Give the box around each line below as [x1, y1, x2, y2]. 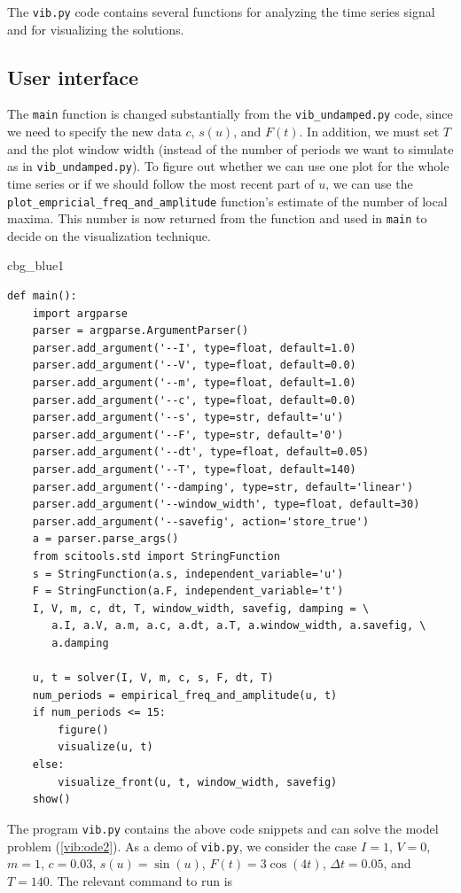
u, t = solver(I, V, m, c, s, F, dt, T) [32, 672, 274, 685]
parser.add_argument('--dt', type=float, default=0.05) [32, 446, 370, 459]
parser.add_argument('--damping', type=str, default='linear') [32, 480, 414, 493]
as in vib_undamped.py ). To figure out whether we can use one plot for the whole [7, 157, 449, 175]
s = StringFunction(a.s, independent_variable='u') [32, 567, 344, 580]
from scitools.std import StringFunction [32, 549, 280, 563]
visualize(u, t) [58, 741, 153, 754]
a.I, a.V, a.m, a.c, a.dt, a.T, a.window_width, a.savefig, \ [51, 619, 426, 633]
